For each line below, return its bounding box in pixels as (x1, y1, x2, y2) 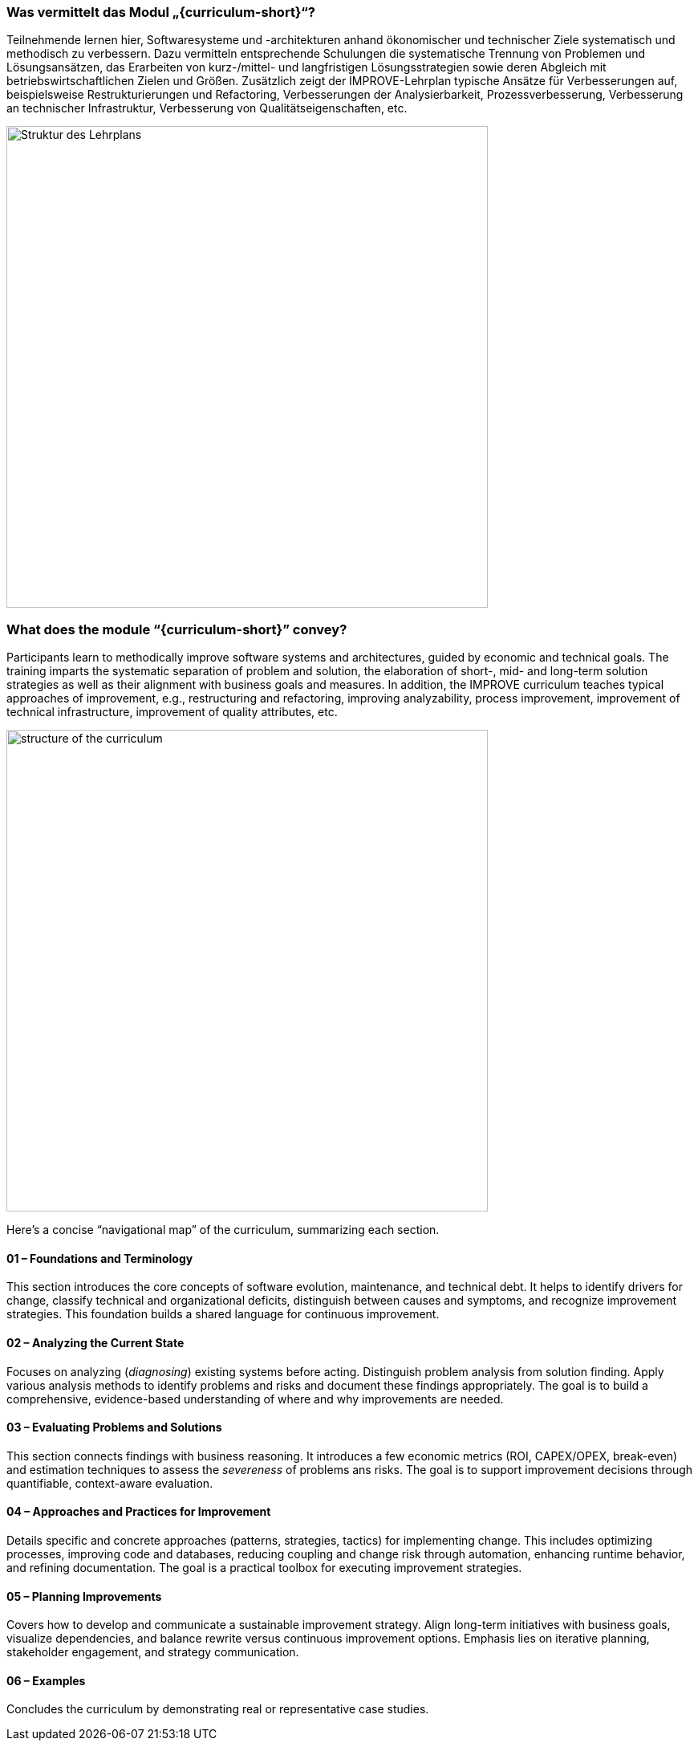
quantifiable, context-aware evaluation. (6, 1476, 213, 1490)
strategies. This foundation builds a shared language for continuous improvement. (6, 1307, 440, 1321)
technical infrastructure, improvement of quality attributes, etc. (6, 705, 338, 719)
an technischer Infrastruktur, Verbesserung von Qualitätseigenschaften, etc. (6, 101, 408, 116)
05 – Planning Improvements (6, 1589, 162, 1603)
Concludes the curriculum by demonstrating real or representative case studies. (6, 1702, 429, 1716)
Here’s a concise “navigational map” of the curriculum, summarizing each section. (6, 1223, 440, 1237)
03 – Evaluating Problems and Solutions (6, 1420, 222, 1435)
